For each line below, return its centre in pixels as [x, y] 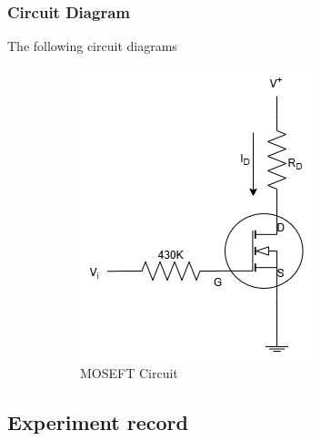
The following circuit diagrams [92, 46]
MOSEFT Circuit [129, 373]
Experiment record [98, 422]
